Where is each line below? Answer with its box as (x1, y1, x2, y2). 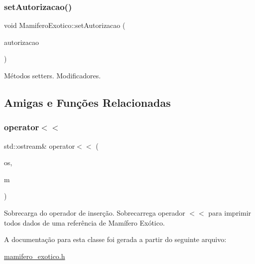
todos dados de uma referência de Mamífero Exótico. (4, 217, 165, 228)
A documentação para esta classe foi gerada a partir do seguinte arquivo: (4, 234, 227, 245)
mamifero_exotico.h (4, 251, 65, 261)
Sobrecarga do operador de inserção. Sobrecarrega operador (4, 207, 185, 218)
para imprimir (208, 207, 252, 218)
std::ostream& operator (4, 140, 75, 151)
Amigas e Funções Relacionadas (4, 94, 171, 110)
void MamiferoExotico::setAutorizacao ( (4, 20, 126, 30)
